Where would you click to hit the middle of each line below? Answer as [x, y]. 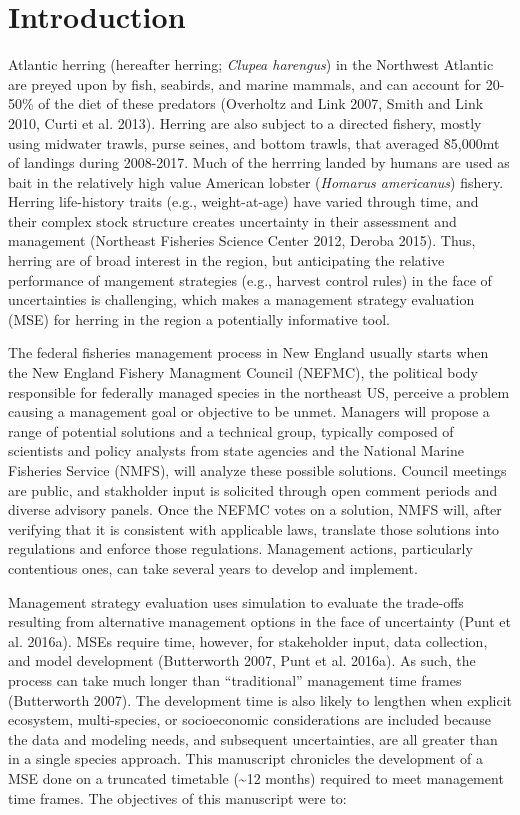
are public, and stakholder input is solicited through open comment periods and [253, 489]
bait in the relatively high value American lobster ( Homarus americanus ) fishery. [256, 181]
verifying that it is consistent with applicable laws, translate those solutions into [254, 528]
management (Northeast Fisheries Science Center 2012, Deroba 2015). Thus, [242, 240]
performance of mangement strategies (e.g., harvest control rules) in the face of [250, 279]
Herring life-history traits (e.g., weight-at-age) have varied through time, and [243, 201]
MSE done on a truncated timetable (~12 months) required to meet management [256, 777]
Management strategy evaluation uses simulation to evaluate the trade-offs [236, 601]
